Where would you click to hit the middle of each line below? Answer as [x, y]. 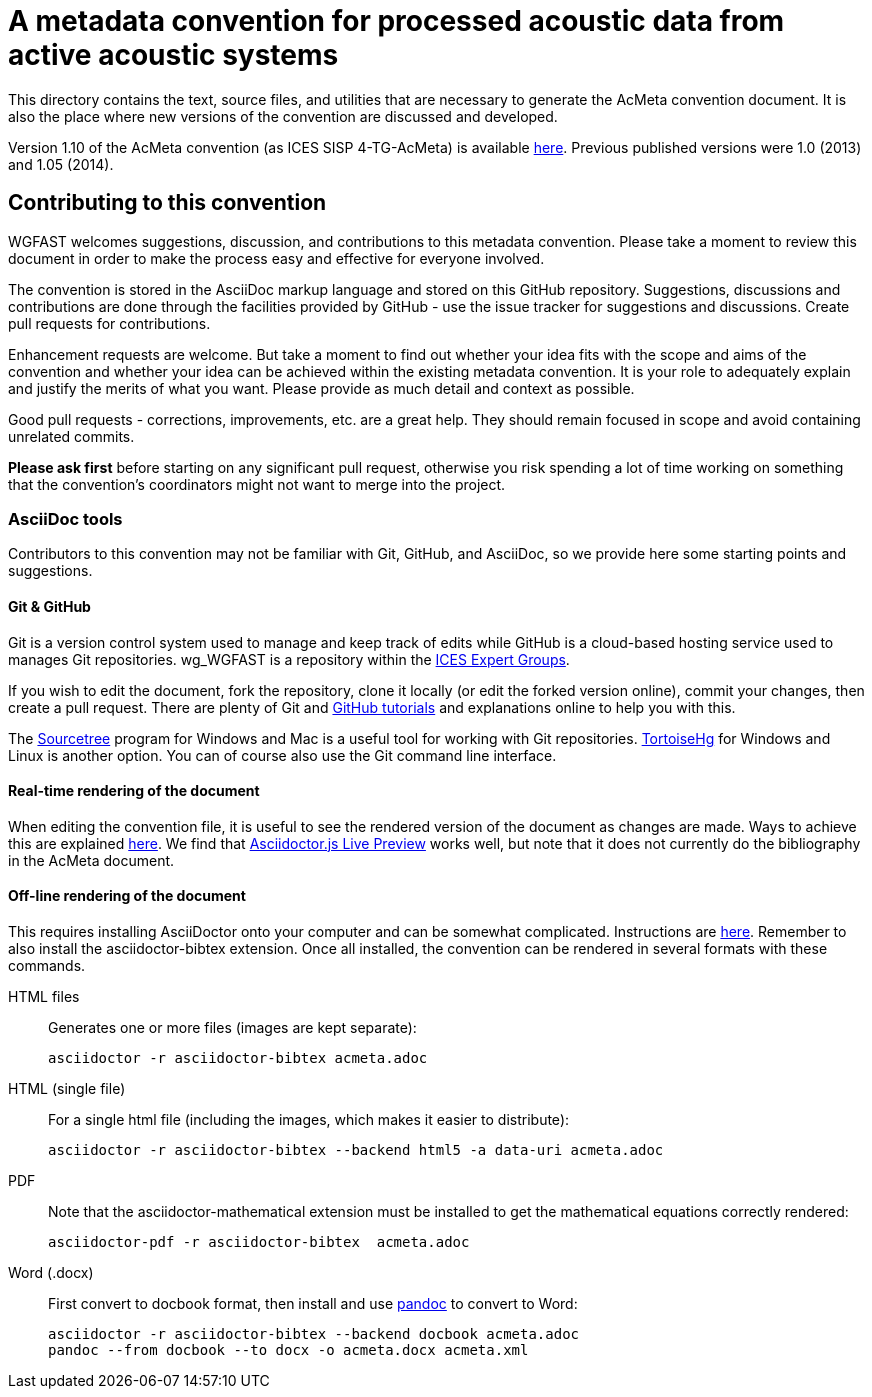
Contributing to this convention [167, 203]
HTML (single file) [67, 1088]
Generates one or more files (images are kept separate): [232, 1027]
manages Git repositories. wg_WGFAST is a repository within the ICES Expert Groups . [289, 659]
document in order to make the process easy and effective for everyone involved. [276, 258]
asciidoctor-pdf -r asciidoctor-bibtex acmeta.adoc [259, 1242]
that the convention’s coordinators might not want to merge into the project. [257, 484]
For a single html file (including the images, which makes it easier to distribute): [309, 1119]
